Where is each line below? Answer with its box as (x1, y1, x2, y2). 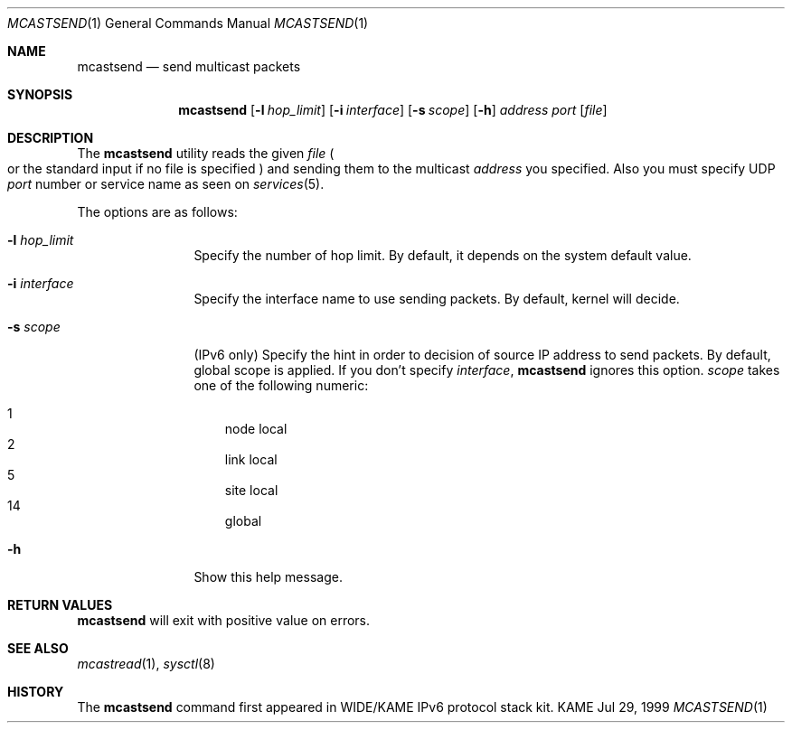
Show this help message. (193, 569, 343, 585)
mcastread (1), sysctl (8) (77, 656, 215, 671)
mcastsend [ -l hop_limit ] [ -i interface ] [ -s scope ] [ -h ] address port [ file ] (178, 102, 608, 117)
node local (224, 421, 288, 436)
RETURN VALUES (7, 597, 113, 613)
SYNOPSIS (7, 87, 73, 102)
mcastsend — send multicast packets (77, 59, 301, 74)
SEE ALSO (7, 641, 69, 656)
